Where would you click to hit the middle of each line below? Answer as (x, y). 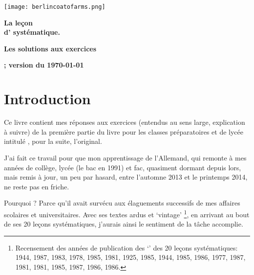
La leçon (18, 22)
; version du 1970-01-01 (44, 65)
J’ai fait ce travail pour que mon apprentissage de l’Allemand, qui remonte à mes (125, 157)
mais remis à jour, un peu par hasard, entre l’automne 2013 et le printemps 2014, (126, 177)
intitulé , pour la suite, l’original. (53, 141)
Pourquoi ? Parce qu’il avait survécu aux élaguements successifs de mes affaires (122, 203)
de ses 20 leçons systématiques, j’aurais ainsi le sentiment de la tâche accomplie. (124, 224)
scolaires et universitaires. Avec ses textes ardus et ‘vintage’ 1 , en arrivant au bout (127, 213)
